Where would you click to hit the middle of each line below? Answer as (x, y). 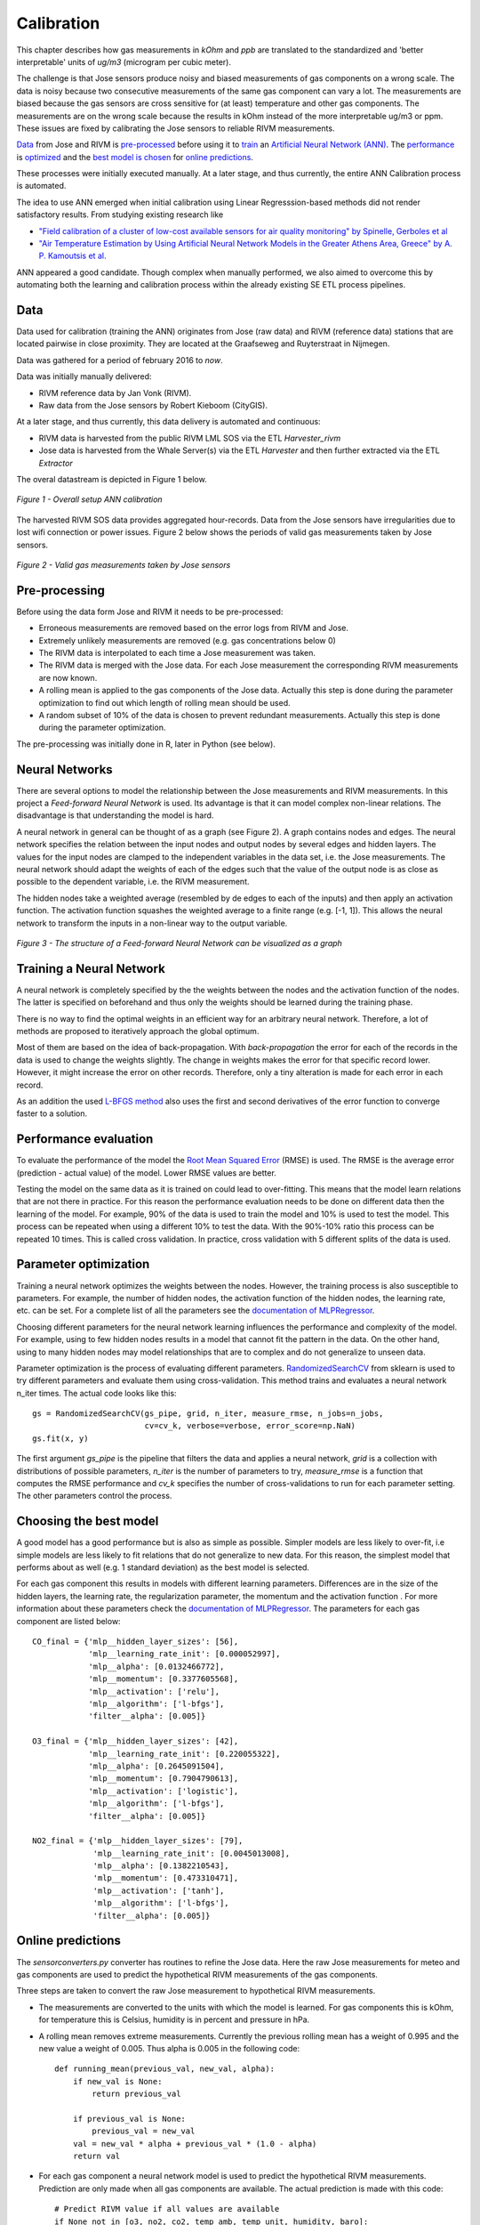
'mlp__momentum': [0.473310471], (166, 1878)
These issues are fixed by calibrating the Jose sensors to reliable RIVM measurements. (176, 128)
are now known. (68, 677)
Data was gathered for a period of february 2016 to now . (120, 360)
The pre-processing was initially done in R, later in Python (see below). (146, 744)
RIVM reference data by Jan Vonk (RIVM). (115, 392)
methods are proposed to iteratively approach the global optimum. (138, 1032)
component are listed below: (68, 1621)
